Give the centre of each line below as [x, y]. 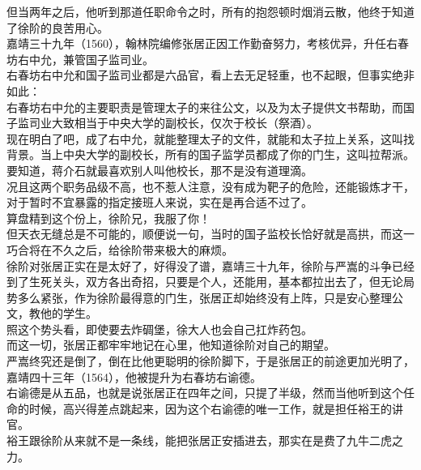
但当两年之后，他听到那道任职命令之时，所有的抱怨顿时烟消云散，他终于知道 [210, 11]
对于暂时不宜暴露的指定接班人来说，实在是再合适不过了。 [159, 202]
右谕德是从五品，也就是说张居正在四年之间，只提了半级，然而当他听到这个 [205, 393]
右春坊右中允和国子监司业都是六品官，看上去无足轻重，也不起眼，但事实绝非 [210, 75]
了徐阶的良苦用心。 [57, 27]
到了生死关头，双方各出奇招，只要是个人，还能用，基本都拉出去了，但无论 [205, 282]
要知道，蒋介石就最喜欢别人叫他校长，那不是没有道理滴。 [159, 170]
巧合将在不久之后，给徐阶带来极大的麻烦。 [120, 249]
